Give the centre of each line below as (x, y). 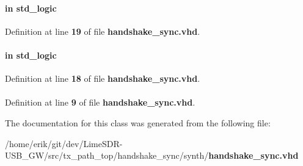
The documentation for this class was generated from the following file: (138, 122)
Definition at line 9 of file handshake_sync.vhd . (100, 102)
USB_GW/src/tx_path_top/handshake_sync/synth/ (107, 155)
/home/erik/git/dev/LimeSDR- (64, 143)
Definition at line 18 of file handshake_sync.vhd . (103, 78)
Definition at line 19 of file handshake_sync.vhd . (103, 31)
